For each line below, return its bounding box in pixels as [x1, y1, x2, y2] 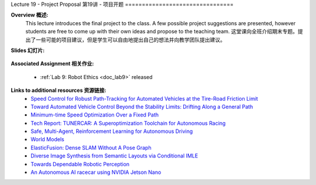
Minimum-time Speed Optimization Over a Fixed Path [30, 111, 159, 118]
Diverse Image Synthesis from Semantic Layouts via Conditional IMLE [30, 152, 198, 159]
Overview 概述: [11, 12, 49, 19]
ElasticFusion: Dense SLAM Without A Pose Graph [30, 144, 152, 151]
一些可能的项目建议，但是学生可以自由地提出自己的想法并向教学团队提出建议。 [35, 36, 225, 43]
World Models [30, 136, 64, 143]
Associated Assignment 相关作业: [11, 60, 94, 67]
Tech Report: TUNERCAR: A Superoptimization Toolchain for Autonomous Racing [30, 119, 226, 126]
